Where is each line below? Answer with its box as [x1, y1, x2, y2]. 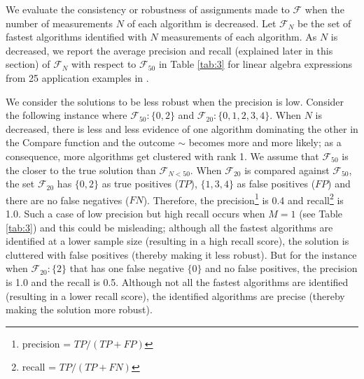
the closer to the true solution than [6, 162, 156, 177]
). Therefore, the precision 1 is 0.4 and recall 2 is [143, 190, 344, 207]
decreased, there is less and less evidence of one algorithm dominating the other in [6, 121, 358, 136]
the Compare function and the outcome [6, 135, 175, 150]
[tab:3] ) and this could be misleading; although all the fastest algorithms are [6, 220, 333, 234]
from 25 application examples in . [6, 70, 149, 85]
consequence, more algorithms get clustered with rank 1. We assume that [6, 148, 319, 163]
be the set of [297, 15, 351, 30]
